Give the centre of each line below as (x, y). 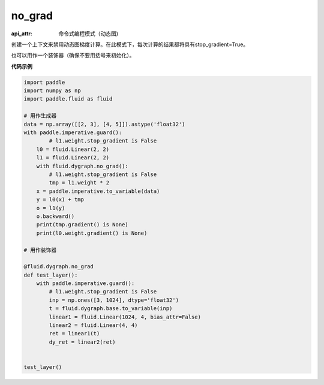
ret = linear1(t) (74, 334)
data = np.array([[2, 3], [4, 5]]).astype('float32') (104, 124)
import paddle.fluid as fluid (68, 99)
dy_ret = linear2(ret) (82, 342)
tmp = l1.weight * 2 (79, 183)
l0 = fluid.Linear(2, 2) (73, 149)
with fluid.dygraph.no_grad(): (82, 166)
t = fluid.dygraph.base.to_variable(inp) (111, 309)
